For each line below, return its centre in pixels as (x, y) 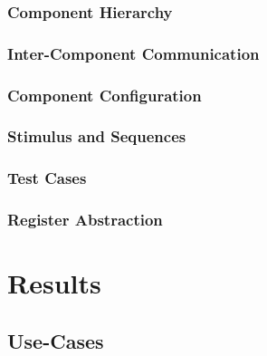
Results (54, 283)
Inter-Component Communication (133, 53)
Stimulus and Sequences (97, 136)
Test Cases (47, 178)
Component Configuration (105, 95)
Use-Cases (56, 340)
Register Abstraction (85, 220)
